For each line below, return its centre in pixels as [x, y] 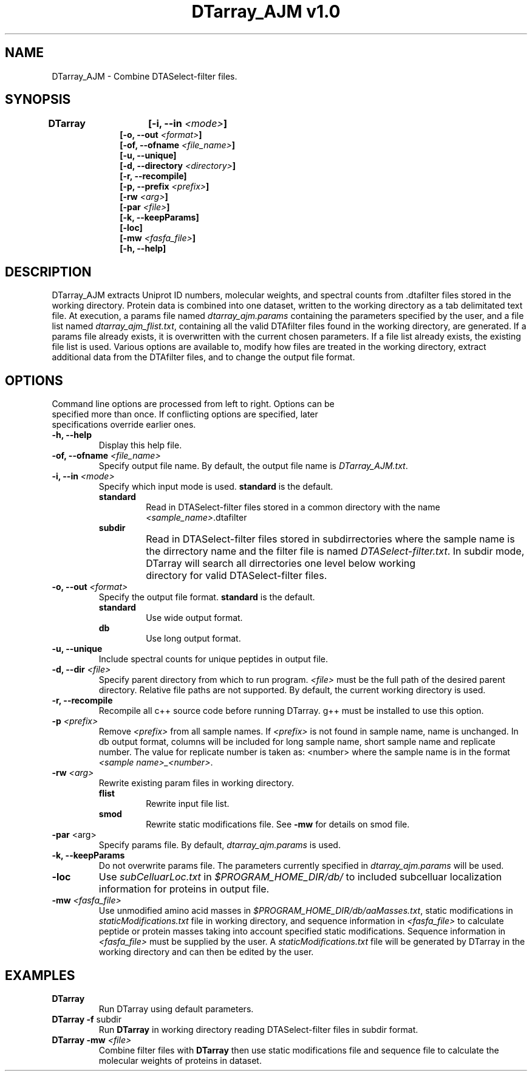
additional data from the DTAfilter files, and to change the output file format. [203, 357]
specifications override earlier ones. [124, 425]
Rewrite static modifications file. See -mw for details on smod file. [278, 824]
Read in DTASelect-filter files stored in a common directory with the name [293, 507]
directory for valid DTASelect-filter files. [237, 576]
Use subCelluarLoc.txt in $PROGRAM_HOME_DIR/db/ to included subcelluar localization [300, 877]
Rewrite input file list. [188, 804]
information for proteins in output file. [184, 889]
